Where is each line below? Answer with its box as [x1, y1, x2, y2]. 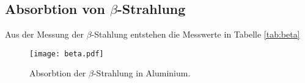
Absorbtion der [29, 67, 86, 79]
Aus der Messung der [5, 28, 84, 41]
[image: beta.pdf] [29, 49, 104, 58]
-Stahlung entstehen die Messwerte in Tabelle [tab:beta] [91, 28, 300, 41]
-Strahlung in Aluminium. [93, 67, 191, 79]
